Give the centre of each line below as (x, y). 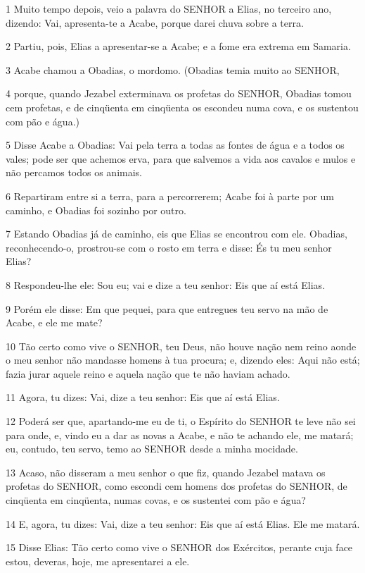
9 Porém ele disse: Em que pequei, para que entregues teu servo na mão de (167, 308)
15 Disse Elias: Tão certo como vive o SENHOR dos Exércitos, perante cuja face (179, 547)
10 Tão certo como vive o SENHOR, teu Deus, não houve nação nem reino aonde (181, 346)
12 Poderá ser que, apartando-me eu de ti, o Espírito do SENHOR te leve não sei (181, 421)
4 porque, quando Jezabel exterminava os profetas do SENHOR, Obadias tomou (179, 93)
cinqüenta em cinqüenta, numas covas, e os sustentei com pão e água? (156, 500)
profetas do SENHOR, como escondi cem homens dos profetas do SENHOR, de (177, 486)
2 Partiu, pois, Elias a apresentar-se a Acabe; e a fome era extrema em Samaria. (178, 46)
